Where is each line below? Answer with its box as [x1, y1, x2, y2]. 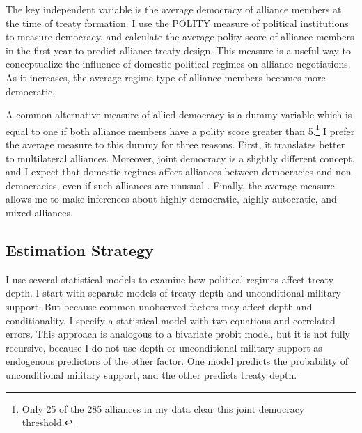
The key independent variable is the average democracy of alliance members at [6, 2, 342, 16]
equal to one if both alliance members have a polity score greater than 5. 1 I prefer [6, 121, 355, 138]
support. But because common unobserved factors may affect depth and [6, 299, 313, 313]
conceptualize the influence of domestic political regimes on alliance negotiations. [6, 56, 351, 71]
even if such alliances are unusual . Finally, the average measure [63, 178, 335, 192]
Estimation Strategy [6, 239, 154, 260]
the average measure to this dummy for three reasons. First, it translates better [6, 137, 345, 151]
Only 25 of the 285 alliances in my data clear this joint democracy [22, 401, 305, 416]
